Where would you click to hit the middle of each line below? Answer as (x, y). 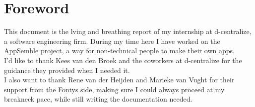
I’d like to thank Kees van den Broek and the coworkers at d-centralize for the (123, 60)
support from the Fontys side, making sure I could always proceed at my (114, 89)
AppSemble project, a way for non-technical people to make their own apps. (119, 51)
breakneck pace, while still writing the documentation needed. (98, 99)
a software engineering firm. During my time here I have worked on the (112, 41)
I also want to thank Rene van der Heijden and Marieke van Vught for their (119, 80)
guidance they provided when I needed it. (67, 70)
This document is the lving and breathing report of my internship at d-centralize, (128, 31)
